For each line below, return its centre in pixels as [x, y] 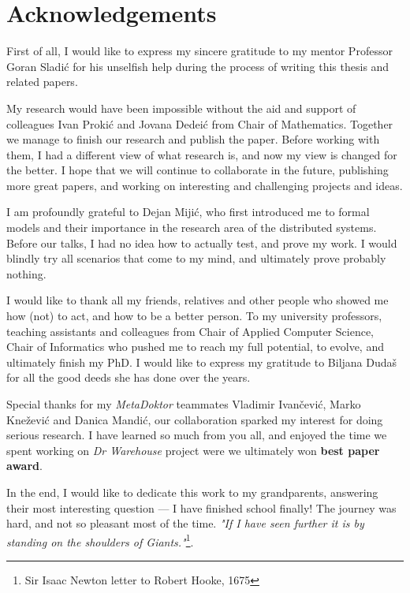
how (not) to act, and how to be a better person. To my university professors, [194, 316]
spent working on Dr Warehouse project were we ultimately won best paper [193, 450]
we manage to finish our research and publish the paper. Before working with [193, 139]
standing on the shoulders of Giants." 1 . [100, 540]
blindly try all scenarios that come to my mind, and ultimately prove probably [196, 258]
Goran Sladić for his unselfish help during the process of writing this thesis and [198, 66]
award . [24, 466]
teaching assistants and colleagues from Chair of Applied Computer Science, [190, 331]
